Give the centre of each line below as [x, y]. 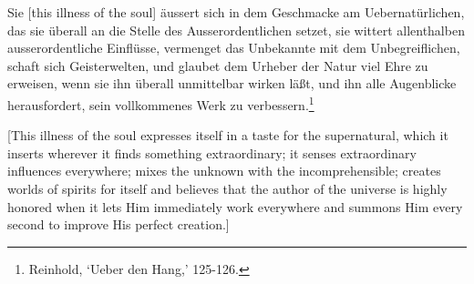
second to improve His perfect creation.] [118, 224]
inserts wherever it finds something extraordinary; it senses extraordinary [212, 152]
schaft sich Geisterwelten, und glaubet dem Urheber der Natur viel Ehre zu [218, 65]
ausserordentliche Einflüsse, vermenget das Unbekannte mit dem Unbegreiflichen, [234, 48]
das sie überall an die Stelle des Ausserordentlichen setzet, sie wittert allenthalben [236, 30]
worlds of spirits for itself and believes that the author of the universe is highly [227, 188]
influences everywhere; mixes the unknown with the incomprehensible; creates [224, 171]
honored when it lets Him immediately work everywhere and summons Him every [235, 206]
